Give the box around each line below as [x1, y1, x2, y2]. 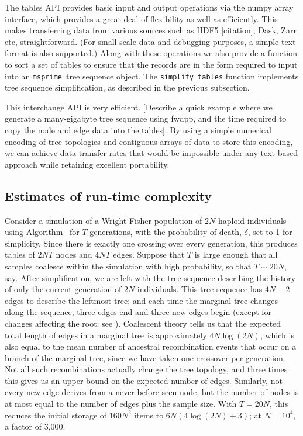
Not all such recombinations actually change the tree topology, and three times [5, 363, 288, 375]
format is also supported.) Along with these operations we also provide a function [5, 47, 297, 59]
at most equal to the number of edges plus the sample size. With [5, 397, 237, 410]
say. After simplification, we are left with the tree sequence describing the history [5, 271, 296, 283]
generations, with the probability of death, [89, 226, 242, 238]
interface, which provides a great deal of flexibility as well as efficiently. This [5, 12, 278, 25]
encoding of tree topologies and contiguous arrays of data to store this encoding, [5, 135, 293, 147]
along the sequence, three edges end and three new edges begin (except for [5, 306, 272, 318]
